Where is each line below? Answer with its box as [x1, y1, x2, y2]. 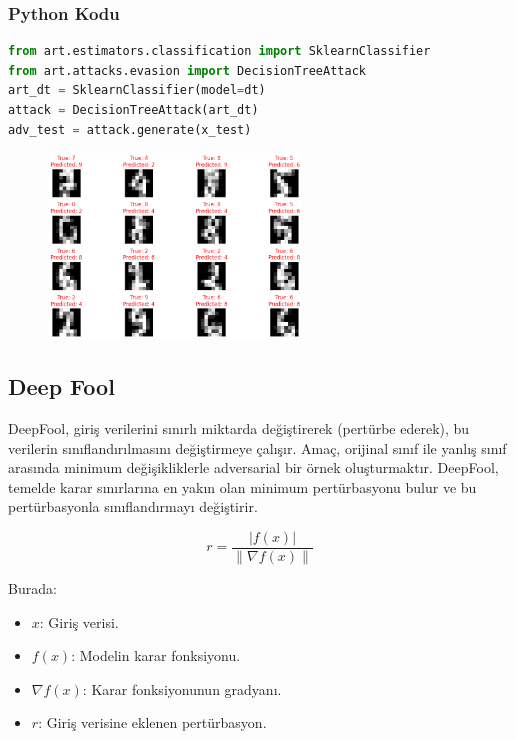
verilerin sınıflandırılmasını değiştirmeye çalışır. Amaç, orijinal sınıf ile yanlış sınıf [8, 437, 507, 458]
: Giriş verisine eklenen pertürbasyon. [38, 712, 267, 733]
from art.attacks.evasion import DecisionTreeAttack [8, 63, 366, 78]
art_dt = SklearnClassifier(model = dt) [8, 83, 266, 98]
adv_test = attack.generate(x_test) [8, 122, 252, 137]
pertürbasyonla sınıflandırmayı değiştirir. [8, 496, 258, 517]
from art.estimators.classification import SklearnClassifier [8, 44, 431, 59]
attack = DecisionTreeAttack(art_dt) [8, 103, 259, 117]
